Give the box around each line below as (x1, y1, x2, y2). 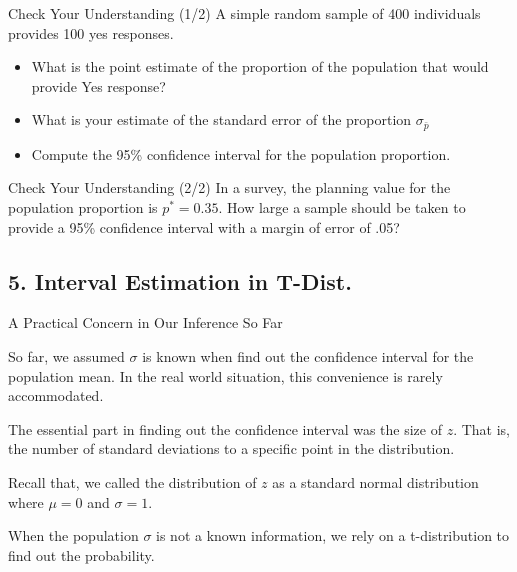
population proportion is (8, 197, 158, 218)
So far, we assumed (8, 346, 125, 366)
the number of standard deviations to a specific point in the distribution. (8, 438, 455, 459)
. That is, (453, 418, 511, 439)
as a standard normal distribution (272, 471, 479, 492)
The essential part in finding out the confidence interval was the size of (8, 418, 442, 439)
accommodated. (8, 385, 104, 406)
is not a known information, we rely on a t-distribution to (156, 525, 510, 546)
